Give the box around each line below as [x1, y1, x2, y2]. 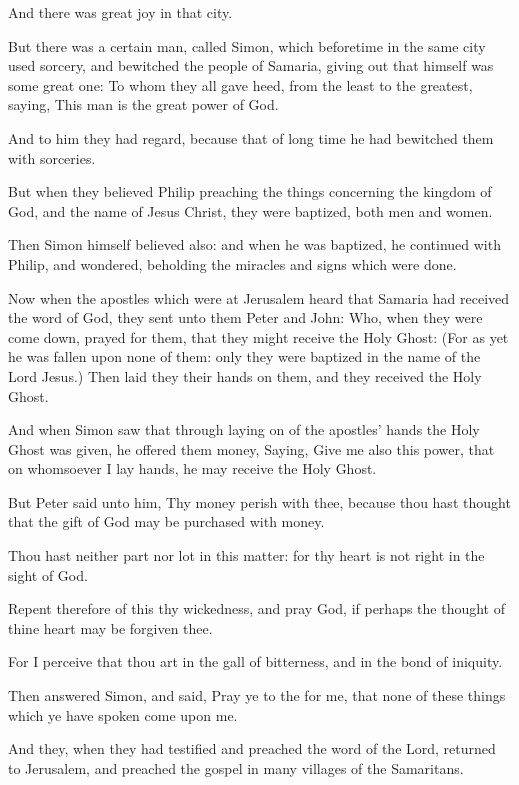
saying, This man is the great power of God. [8, 94, 279, 115]
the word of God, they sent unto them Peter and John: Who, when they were [8, 307, 483, 328]
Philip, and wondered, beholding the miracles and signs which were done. [8, 253, 457, 274]
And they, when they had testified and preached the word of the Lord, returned [8, 738, 496, 759]
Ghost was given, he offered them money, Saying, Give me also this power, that [8, 438, 495, 459]
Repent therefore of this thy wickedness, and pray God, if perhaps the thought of [8, 598, 506, 619]
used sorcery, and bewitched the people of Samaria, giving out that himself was [8, 55, 494, 76]
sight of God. [8, 564, 88, 585]
